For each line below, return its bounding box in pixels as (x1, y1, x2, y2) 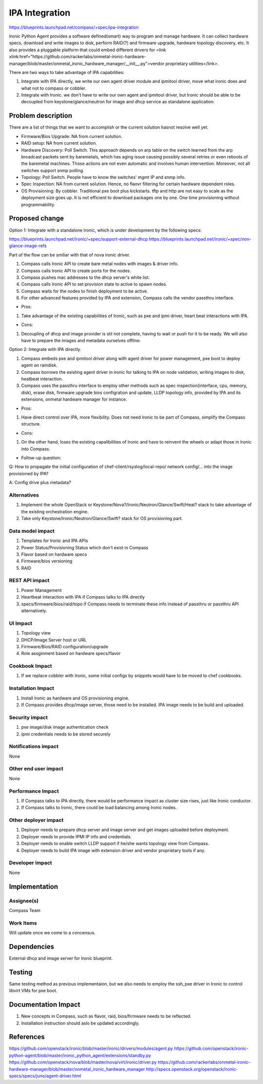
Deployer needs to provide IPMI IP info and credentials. (21, 833, 132, 839)
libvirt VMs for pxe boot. (9, 987, 58, 994)
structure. (21, 421, 41, 427)
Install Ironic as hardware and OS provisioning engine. (21, 695, 130, 701)
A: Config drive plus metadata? (9, 480, 72, 485)
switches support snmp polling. (21, 167, 85, 173)
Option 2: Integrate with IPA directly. (9, 347, 81, 352)
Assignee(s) (9, 897, 39, 904)
